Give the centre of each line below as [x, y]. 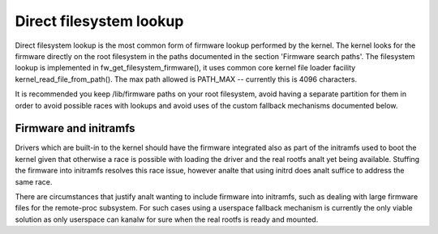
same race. [34, 181]
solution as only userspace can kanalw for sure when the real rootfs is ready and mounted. [167, 219]
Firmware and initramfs [75, 128]
